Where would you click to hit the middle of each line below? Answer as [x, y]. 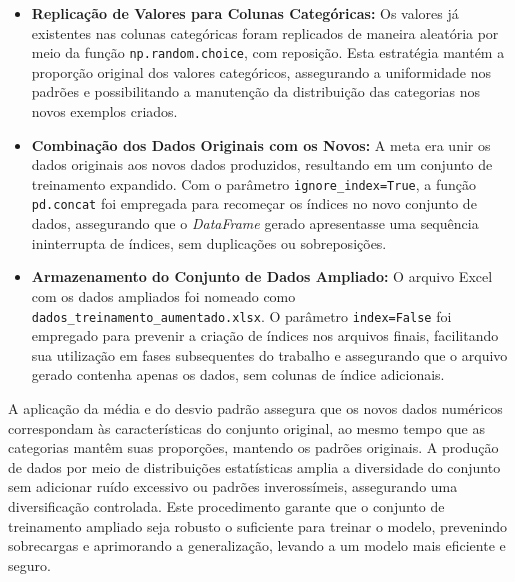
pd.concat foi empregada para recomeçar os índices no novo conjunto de [254, 203]
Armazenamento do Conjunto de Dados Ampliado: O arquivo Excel [262, 276]
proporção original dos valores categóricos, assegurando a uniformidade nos [261, 71]
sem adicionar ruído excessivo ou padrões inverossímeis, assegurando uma [233, 486]
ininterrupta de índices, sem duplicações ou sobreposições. [209, 242]
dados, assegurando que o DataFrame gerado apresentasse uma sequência [255, 223]
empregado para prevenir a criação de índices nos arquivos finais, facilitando [265, 335]
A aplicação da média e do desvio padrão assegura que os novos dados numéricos [255, 407]
